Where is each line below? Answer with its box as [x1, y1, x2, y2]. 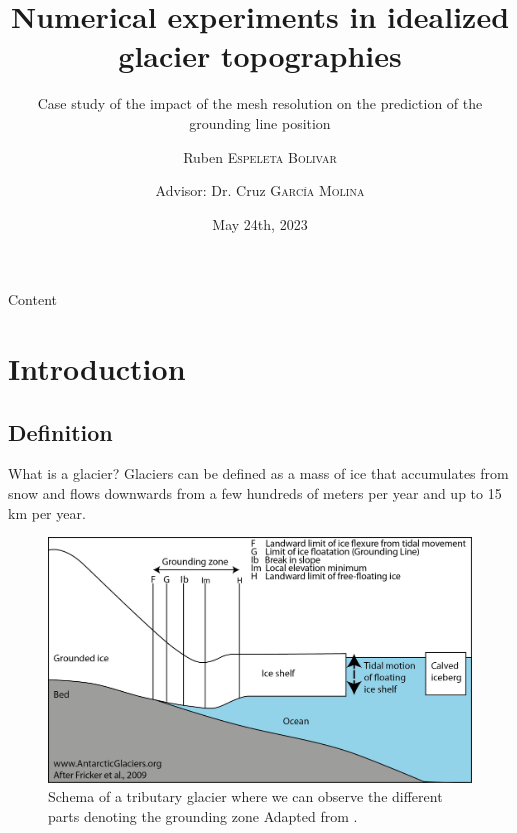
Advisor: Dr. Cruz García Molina [155, 180, 365, 201]
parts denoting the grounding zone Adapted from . [48, 805, 358, 826]
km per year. [8, 502, 86, 523]
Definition [8, 416, 113, 447]
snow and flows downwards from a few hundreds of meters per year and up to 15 [8, 483, 502, 504]
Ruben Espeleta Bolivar [183, 146, 337, 167]
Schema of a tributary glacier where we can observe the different [48, 786, 443, 807]
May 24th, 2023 [212, 213, 308, 234]
